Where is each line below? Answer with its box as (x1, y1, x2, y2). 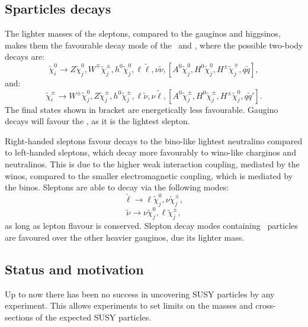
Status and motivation (5, 260, 144, 278)
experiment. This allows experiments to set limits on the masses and (5, 299, 253, 312)
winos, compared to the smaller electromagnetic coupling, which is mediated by (5, 169, 293, 182)
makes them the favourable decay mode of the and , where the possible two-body (5, 38, 303, 51)
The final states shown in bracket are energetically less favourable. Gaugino (5, 103, 278, 115)
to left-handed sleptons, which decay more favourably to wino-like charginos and (5, 146, 296, 158)
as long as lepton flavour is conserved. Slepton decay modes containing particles (5, 219, 298, 232)
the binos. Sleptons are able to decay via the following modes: (5, 181, 229, 193)
